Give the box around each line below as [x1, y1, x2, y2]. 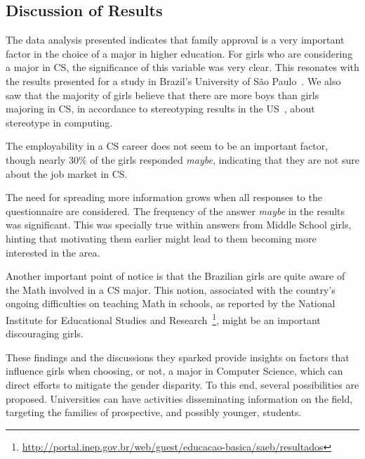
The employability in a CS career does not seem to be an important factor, [6, 138, 328, 153]
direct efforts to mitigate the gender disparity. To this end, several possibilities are [6, 377, 359, 392]
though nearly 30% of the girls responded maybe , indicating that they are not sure [6, 152, 359, 167]
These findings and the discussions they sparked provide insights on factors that [6, 349, 350, 364]
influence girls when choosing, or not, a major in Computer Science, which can [6, 363, 343, 378]
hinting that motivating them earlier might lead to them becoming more [6, 231, 317, 245]
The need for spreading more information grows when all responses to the [6, 190, 322, 205]
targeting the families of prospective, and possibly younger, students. [6, 405, 302, 420]
